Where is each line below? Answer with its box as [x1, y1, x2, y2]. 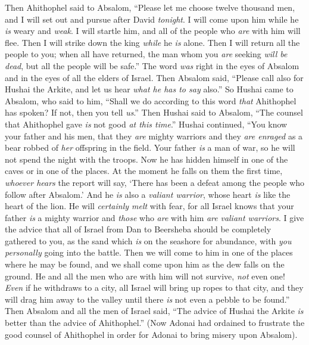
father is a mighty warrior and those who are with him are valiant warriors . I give [5, 211, 304, 223]
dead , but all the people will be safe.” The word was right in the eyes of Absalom [5, 59, 299, 72]
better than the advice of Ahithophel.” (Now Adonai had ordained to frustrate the [5, 316, 305, 329]
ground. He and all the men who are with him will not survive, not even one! [5, 269, 285, 282]
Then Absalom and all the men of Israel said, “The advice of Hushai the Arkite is [5, 304, 304, 317]
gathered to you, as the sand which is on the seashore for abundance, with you [5, 234, 292, 247]
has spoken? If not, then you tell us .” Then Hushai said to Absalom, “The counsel [5, 106, 303, 119]
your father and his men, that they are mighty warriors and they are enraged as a [5, 129, 303, 142]
